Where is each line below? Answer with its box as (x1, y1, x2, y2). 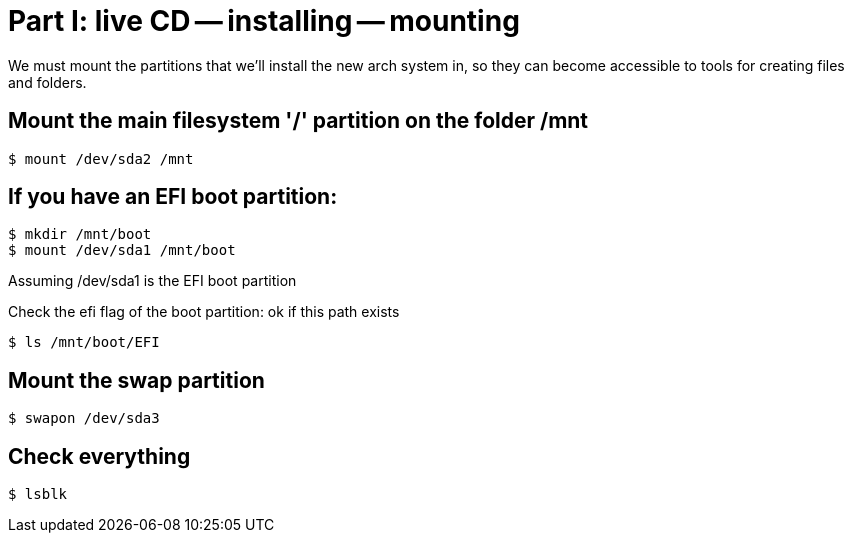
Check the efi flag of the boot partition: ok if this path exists (8, 303, 400, 321)
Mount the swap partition (8, 367, 265, 393)
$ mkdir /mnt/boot (8, 226, 152, 243)
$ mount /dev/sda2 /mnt (8, 150, 194, 167)
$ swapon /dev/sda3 (8, 410, 160, 427)
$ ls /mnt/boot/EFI (8, 334, 160, 351)
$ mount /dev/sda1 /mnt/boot (8, 242, 236, 259)
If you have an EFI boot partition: (8, 184, 338, 210)
